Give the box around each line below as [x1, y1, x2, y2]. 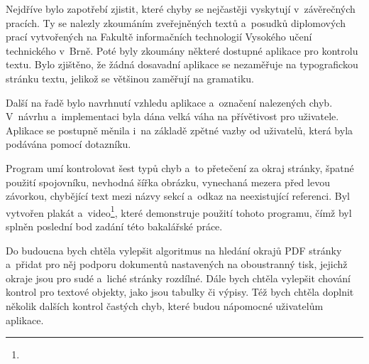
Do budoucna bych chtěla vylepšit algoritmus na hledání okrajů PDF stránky [6, 242, 342, 257]
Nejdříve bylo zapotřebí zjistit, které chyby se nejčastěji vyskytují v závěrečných [6, 1, 356, 16]
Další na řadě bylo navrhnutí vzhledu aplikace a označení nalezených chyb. [6, 95, 333, 109]
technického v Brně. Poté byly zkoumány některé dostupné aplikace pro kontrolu [6, 43, 358, 58]
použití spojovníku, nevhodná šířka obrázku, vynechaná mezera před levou [6, 174, 330, 189]
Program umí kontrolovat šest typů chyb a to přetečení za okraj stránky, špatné [6, 160, 354, 175]
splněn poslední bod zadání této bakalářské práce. [6, 218, 223, 233]
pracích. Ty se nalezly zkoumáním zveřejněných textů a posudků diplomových [6, 15, 346, 30]
